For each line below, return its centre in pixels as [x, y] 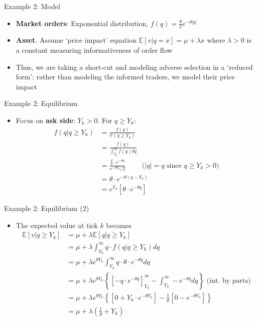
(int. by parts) [229, 281]
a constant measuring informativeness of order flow [94, 50]
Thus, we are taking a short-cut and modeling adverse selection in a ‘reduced [134, 67]
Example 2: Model [32, 6]
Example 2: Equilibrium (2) [47, 208]
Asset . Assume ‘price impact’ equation [76, 40]
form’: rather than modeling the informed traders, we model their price [125, 77]
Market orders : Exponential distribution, [82, 23]
